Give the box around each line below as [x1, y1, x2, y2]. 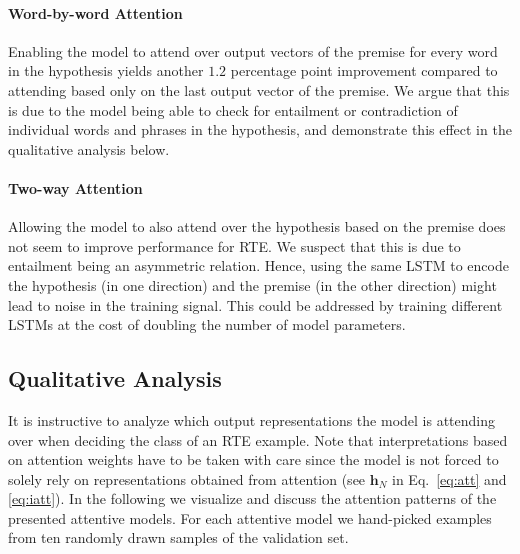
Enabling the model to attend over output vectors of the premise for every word [8, 40, 498, 61]
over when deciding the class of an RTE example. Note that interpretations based [8, 429, 508, 450]
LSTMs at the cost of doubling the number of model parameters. [8, 314, 406, 335]
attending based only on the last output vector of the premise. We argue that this [8, 79, 510, 100]
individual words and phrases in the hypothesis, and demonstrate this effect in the [8, 119, 512, 140]
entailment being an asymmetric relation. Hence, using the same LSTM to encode [8, 255, 509, 276]
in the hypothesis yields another [8, 60, 204, 81]
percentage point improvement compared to [230, 60, 498, 81]
